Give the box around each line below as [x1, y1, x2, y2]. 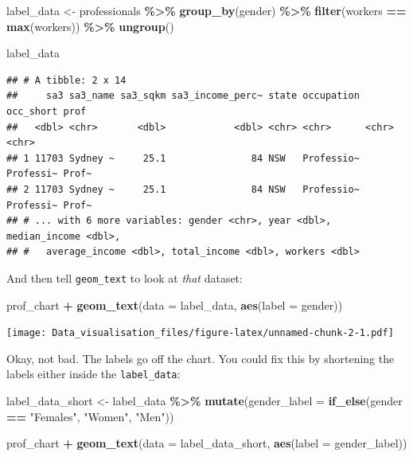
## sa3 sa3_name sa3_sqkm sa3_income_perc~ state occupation [6, 90, 360, 102]
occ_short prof [6, 105, 87, 117]
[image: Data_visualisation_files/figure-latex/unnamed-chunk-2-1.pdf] [6, 327, 394, 339]
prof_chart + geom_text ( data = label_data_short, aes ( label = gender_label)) [6, 435, 407, 451]
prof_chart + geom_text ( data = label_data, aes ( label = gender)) [6, 296, 343, 313]
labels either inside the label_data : [6, 365, 181, 382]
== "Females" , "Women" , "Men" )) [6, 408, 174, 424]
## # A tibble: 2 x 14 [6, 74, 127, 86]
